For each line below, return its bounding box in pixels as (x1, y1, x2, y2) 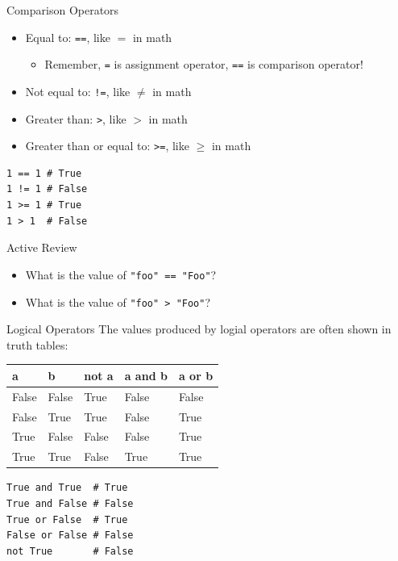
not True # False (6, 545, 134, 557)
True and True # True (6, 482, 128, 494)
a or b (178, 366, 214, 383)
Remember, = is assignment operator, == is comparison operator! (44, 56, 363, 73)
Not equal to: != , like (25, 82, 131, 99)
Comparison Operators (6, 2, 119, 18)
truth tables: (6, 336, 68, 353)
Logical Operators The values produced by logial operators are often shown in (6, 320, 392, 337)
